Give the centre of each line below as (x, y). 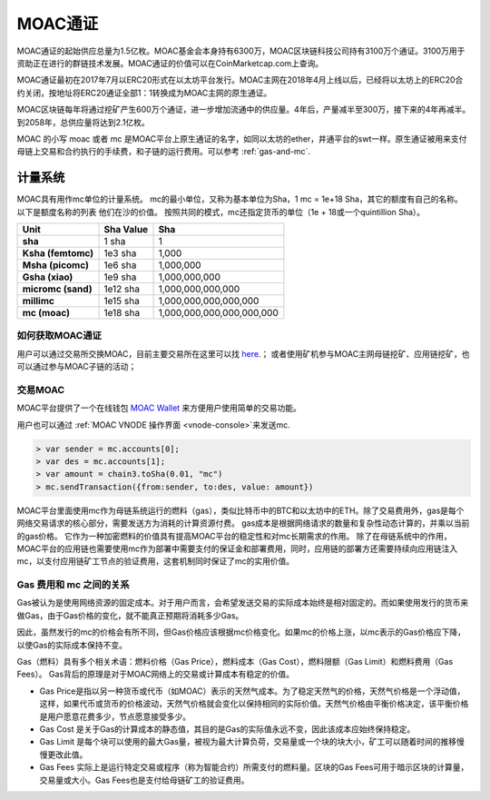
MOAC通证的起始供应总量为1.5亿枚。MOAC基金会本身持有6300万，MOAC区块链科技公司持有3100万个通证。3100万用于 (241, 51)
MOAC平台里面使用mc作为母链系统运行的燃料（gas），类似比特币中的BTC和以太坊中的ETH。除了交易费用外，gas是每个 (240, 510)
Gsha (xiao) (48, 277)
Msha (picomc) (56, 265)
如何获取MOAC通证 (59, 336)
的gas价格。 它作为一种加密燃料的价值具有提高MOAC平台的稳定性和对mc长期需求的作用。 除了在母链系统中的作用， (235, 536)
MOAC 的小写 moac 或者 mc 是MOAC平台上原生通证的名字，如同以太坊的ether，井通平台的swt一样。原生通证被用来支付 (242, 138)
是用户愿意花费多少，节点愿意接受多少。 (115, 716)
